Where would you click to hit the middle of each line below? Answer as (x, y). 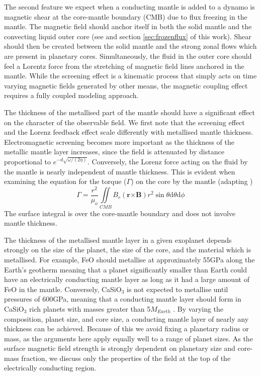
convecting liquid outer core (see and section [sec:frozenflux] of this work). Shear (128, 36)
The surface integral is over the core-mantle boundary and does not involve (120, 213)
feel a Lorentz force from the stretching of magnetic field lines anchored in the (124, 66)
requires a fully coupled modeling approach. (71, 95)
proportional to (28, 161)
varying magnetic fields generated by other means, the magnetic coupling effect (126, 85)
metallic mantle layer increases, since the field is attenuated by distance (114, 152)
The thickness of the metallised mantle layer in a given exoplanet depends (118, 240)
